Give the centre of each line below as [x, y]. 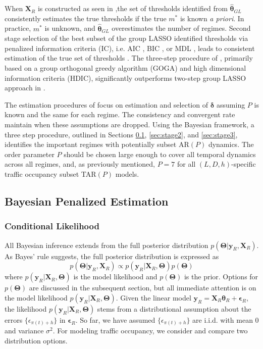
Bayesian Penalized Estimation [87, 201]
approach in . [25, 88]
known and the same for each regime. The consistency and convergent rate [120, 114]
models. [127, 173]
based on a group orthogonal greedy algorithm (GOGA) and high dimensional [125, 68]
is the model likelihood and [115, 277]
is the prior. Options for [221, 277]
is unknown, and [70, 28]
